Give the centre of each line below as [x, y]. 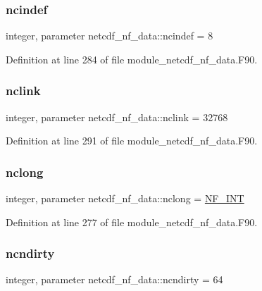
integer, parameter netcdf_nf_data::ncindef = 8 [110, 36]
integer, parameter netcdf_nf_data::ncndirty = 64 [114, 279]
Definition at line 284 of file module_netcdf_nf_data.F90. [132, 59]
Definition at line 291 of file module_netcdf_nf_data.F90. [132, 141]
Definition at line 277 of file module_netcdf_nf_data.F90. [132, 222]
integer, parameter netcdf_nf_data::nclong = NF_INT [125, 198]
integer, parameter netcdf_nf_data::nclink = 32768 [117, 117]
